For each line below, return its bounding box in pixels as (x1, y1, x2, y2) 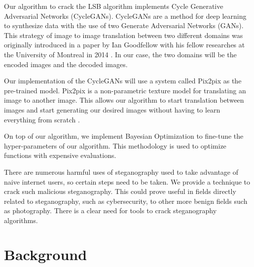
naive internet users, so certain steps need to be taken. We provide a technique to (4, 176, 251, 187)
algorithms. (4, 215, 38, 225)
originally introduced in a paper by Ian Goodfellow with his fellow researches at (4, 39, 245, 50)
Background (4, 244, 87, 264)
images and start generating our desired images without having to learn (4, 104, 220, 114)
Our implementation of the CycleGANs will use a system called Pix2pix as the (4, 76, 242, 86)
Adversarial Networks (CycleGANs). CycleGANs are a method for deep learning (4, 10, 247, 21)
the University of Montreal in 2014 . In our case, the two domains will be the (4, 49, 237, 59)
